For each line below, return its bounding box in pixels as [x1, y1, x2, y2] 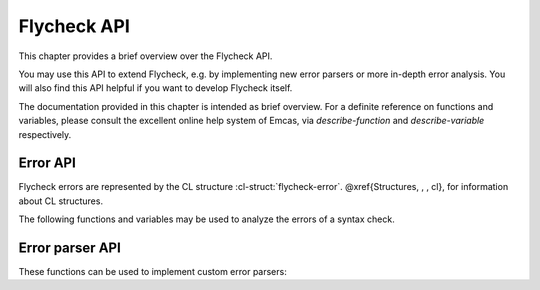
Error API [18, 155, 77, 172]
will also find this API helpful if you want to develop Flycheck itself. [18, 82, 293, 94]
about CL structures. [18, 195, 104, 207]
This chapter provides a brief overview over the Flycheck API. [18, 50, 273, 62]
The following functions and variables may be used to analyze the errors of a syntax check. [18, 213, 395, 225]
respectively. [18, 128, 72, 140]
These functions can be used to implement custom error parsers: [18, 266, 287, 278]
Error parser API [18, 240, 122, 256]
